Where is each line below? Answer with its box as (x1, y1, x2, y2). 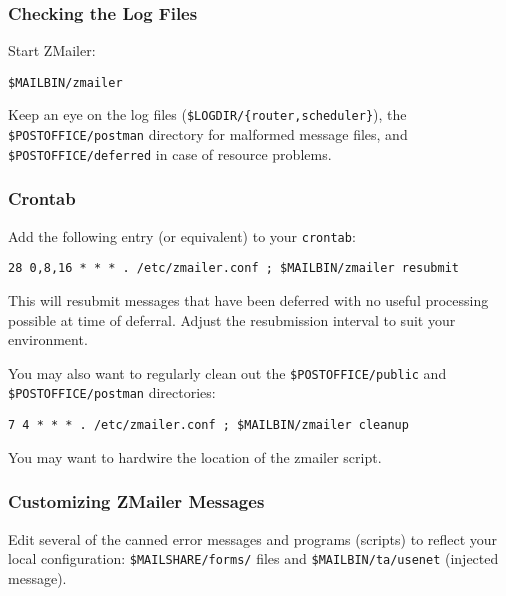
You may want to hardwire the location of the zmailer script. (8, 446, 382, 467)
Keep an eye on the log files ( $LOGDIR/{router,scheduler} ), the (8, 104, 407, 125)
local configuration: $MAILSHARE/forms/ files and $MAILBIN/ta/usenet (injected (8, 548, 499, 569)
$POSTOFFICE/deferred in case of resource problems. (8, 143, 332, 164)
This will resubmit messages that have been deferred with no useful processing (8, 289, 489, 310)
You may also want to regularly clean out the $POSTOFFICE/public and (8, 362, 447, 383)
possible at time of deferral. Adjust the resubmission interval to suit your (8, 309, 456, 330)
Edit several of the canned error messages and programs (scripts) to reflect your (8, 528, 498, 549)
